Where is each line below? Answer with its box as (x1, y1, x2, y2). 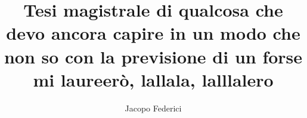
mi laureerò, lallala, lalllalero (33, 67, 274, 91)
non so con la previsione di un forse (4, 44, 303, 68)
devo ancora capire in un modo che (6, 21, 300, 45)
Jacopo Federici (125, 101, 182, 114)
